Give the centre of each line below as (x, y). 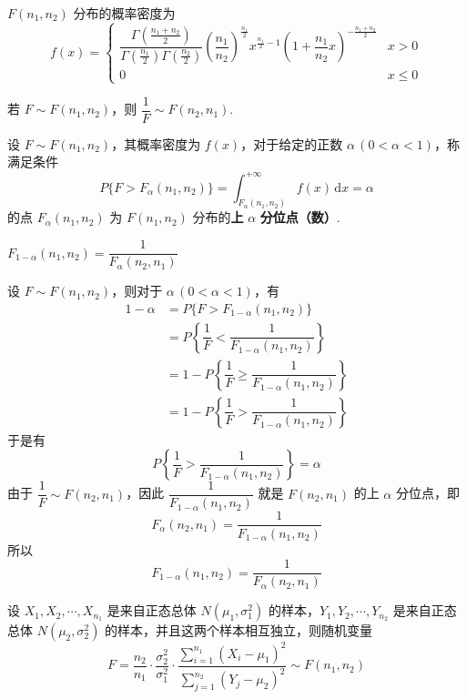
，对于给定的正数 (292, 143)
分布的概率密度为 (124, 13)
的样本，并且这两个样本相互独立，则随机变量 (239, 630)
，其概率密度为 (156, 143)
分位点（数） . (300, 217)
